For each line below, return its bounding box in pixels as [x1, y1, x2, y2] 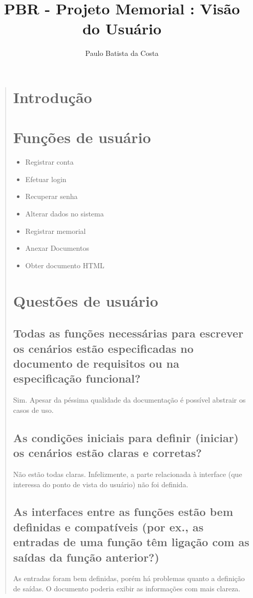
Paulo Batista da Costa [85, 48, 159, 58]
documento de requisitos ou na [13, 355, 179, 371]
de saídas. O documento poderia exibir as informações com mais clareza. [13, 583, 241, 594]
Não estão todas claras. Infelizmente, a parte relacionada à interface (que [13, 468, 242, 479]
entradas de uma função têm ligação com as [13, 534, 249, 550]
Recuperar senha [25, 191, 78, 202]
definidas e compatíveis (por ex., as [13, 519, 204, 534]
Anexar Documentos [25, 243, 89, 253]
